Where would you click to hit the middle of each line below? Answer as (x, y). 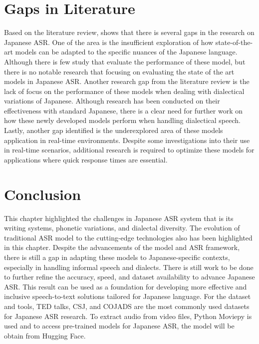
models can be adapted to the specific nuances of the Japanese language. (126, 52)
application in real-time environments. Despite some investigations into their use (127, 140)
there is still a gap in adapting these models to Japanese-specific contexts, (117, 257)
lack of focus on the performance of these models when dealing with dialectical (124, 91)
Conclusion (43, 194)
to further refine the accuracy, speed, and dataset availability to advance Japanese (129, 277)
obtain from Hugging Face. (45, 335)
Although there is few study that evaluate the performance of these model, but (125, 61)
